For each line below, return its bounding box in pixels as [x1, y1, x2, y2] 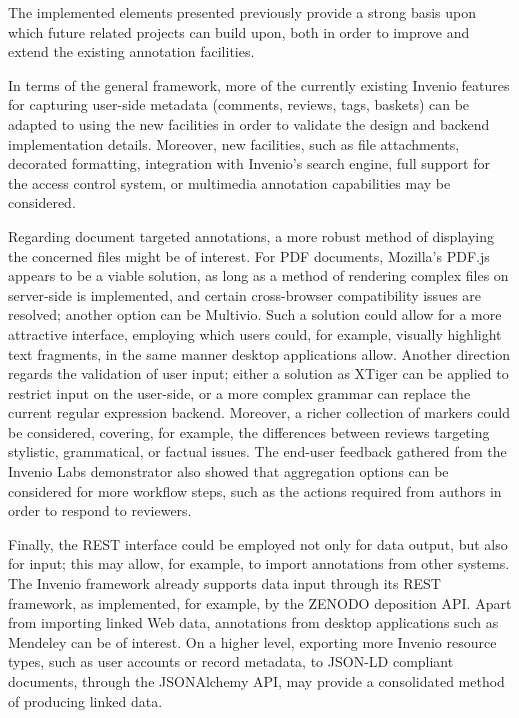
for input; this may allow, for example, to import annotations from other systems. [8, 553, 510, 574]
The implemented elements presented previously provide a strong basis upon [8, 2, 477, 22]
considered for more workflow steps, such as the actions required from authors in [8, 480, 502, 501]
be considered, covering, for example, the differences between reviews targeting [8, 421, 490, 442]
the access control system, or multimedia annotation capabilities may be [8, 172, 451, 193]
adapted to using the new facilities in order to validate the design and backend [8, 113, 490, 134]
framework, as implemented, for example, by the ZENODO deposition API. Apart [8, 592, 512, 613]
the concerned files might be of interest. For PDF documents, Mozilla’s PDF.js [8, 245, 490, 266]
